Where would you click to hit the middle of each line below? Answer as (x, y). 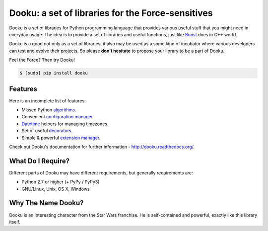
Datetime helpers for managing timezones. (65, 124)
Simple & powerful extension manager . (61, 138)
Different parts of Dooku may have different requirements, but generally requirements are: (101, 173)
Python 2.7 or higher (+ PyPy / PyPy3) (61, 182)
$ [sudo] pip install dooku (54, 73)
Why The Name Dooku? (46, 203)
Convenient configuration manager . (58, 117)
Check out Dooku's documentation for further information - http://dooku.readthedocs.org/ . (102, 147)
